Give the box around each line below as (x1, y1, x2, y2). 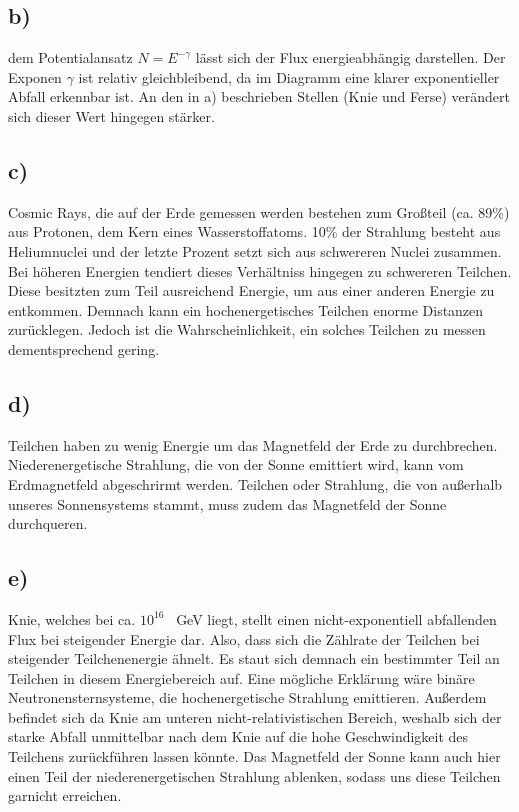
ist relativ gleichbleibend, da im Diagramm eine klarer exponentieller (78, 66, 500, 87)
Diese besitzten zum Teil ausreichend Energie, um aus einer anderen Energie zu (8, 280, 495, 301)
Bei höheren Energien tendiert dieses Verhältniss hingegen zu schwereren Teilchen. (8, 260, 512, 281)
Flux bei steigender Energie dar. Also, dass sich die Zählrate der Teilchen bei (8, 628, 480, 649)
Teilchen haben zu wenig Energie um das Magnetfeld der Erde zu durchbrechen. (8, 434, 498, 455)
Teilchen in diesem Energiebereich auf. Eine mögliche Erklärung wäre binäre (8, 667, 475, 688)
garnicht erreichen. (8, 785, 122, 806)
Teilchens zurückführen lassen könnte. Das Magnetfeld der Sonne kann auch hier (8, 746, 501, 767)
